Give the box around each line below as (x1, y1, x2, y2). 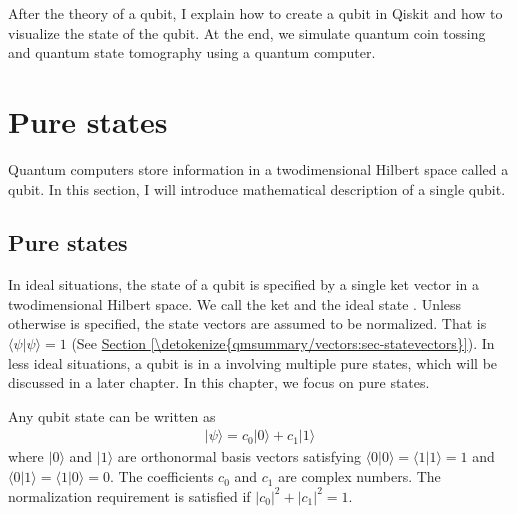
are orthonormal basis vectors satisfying (117, 446, 361, 467)
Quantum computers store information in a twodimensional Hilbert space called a (8, 158, 509, 179)
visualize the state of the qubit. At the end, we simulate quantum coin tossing (8, 22, 486, 43)
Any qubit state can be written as (8, 405, 216, 426)
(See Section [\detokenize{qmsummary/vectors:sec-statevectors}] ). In (71, 333, 495, 354)
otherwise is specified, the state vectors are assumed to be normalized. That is (8, 313, 487, 334)
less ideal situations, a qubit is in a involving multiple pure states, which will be (8, 352, 498, 373)
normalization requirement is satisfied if (8, 485, 251, 506)
